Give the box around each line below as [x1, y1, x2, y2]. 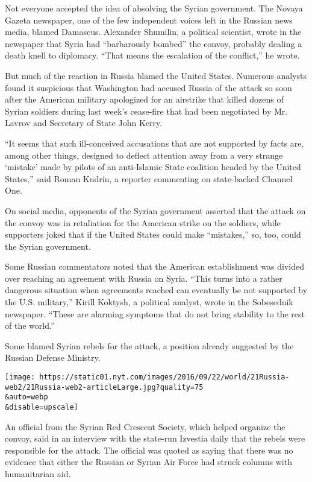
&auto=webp [5, 393, 48, 402]
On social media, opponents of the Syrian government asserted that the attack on [5, 204, 306, 217]
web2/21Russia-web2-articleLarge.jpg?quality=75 [5, 382, 204, 392]
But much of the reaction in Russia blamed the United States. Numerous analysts [5, 69, 307, 81]
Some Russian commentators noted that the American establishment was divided [5, 260, 304, 273]
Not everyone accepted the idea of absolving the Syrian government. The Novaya [5, 2, 303, 14]
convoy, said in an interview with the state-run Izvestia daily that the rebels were [5, 432, 305, 445]
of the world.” [5, 319, 55, 332]
